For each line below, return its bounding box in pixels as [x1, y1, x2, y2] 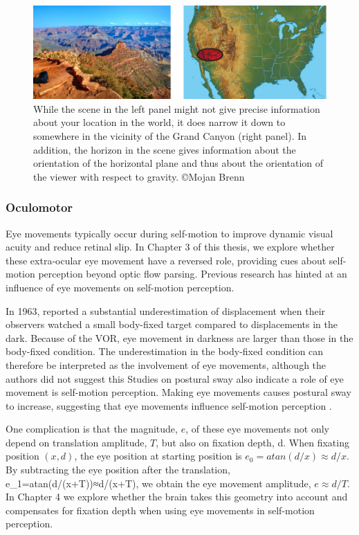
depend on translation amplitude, [6, 435, 147, 449]
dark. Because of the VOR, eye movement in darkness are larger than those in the [6, 330, 353, 345]
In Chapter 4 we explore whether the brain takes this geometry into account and [6, 489, 348, 504]
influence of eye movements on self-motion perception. [6, 280, 234, 294]
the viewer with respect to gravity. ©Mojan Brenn [33, 169, 245, 183]
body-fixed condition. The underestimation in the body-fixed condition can [6, 344, 324, 359]
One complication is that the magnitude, [6, 421, 178, 436]
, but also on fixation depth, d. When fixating [156, 435, 349, 449]
